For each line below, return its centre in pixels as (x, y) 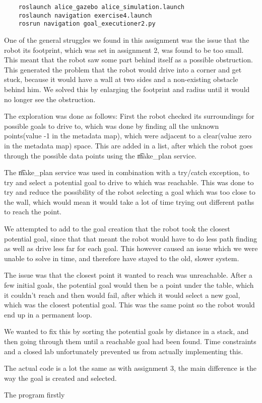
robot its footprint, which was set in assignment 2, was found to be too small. (124, 50)
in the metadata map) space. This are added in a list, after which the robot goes (128, 145)
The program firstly (35, 395)
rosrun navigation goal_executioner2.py (87, 24)
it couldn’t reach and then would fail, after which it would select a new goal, (122, 295)
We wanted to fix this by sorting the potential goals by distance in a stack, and (126, 331)
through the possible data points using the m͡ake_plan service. (100, 155)
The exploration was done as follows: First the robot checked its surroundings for (129, 116)
